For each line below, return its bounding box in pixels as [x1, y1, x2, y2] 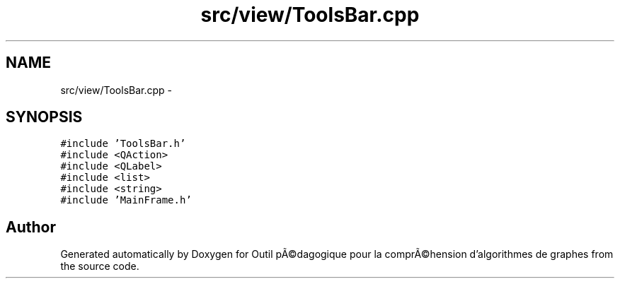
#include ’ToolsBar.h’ [60, 138, 186, 150]
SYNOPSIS [6, 108, 83, 126]
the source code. [60, 260, 139, 273]
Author [6, 218, 56, 236]
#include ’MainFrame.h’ [60, 194, 192, 206]
